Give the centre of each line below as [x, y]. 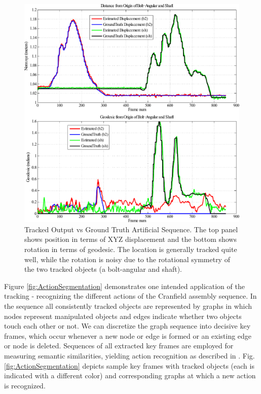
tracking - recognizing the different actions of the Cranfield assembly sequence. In [130, 296]
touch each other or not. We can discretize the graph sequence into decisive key [127, 326]
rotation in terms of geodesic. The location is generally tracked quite [131, 249]
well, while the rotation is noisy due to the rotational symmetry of [127, 259]
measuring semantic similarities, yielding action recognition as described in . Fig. [129, 356]
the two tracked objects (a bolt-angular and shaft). [103, 269]
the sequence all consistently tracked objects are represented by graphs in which [128, 306]
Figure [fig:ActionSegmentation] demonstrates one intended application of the [124, 286]
